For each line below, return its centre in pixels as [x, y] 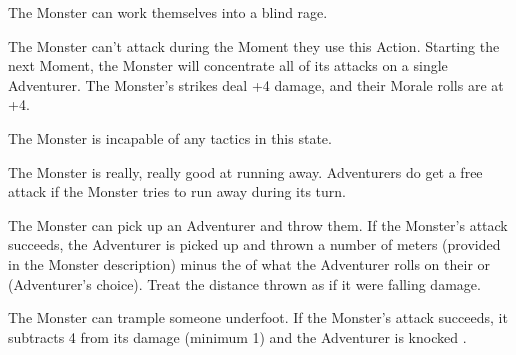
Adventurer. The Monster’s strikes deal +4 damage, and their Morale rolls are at [256, 84]
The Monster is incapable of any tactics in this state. [170, 137]
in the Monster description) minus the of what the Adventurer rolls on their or [249, 263]
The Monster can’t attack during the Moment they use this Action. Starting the [254, 45]
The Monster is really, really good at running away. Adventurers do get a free [245, 171]
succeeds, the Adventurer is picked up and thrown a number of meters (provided [254, 244]
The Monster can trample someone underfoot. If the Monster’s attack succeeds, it [258, 317]
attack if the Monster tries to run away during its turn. [177, 191]
